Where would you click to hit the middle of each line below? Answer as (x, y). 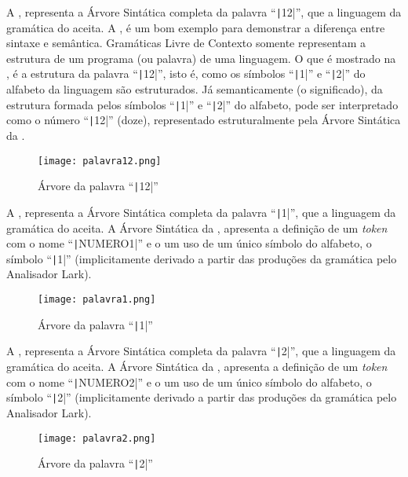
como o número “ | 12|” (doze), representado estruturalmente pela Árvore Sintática (204, 120)
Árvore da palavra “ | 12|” (98, 186)
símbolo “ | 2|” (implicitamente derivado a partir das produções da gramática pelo (202, 397)
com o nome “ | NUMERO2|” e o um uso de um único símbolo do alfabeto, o (189, 382)
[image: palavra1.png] (97, 300)
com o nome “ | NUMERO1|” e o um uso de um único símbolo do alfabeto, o (189, 243)
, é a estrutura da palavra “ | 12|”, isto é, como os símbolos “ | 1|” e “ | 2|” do (186, 73)
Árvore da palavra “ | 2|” (95, 463)
